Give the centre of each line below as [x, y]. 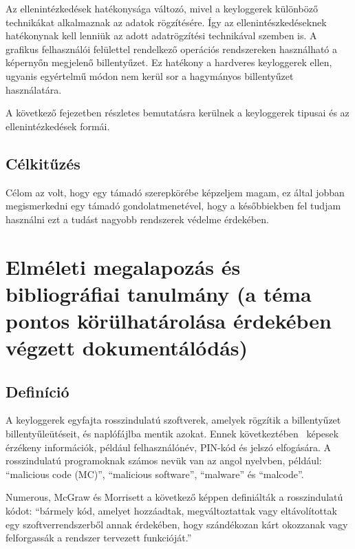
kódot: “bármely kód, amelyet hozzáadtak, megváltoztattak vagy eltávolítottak [171, 511]
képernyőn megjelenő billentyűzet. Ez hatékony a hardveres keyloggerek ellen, [169, 62]
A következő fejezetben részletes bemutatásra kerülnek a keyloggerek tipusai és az [177, 113]
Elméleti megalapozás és [123, 266]
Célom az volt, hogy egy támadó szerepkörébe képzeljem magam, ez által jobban [175, 192]
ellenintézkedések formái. [58, 126]
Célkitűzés [43, 163]
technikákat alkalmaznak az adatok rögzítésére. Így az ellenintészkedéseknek [166, 22]
